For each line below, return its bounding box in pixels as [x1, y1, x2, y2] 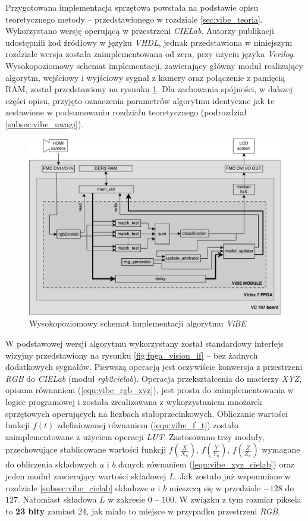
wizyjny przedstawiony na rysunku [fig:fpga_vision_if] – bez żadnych [5, 349, 258, 361]
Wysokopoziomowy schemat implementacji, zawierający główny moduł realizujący [5, 59, 303, 71]
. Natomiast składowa [18, 493, 97, 506]
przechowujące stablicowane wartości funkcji [5, 443, 166, 456]
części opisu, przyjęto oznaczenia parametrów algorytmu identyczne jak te [5, 94, 275, 106]
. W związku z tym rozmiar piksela [174, 493, 301, 506]
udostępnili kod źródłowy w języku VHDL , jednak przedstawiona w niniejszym [5, 36, 293, 48]
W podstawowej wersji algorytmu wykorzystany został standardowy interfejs [5, 337, 284, 350]
